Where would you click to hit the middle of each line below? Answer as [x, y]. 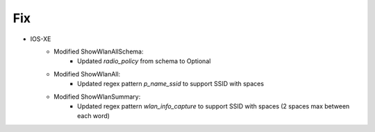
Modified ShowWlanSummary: [97, 97]
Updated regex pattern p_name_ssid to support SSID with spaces [170, 84]
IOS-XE [41, 39]
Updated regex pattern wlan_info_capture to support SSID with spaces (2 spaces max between [214, 106]
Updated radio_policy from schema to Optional [144, 61]
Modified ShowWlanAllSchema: [99, 51]
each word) [94, 116]
